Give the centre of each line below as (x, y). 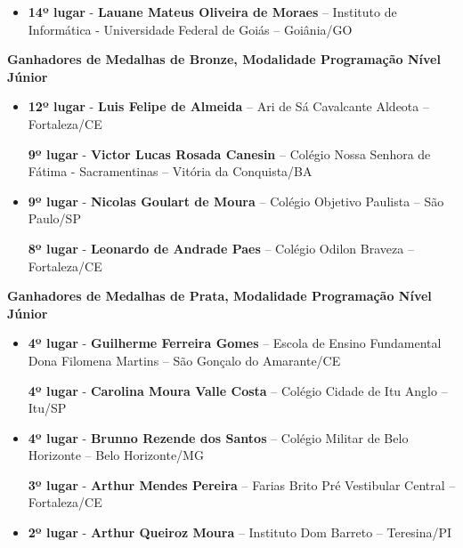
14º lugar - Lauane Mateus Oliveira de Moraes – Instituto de (212, 12)
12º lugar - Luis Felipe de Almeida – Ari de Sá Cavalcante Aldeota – (228, 106)
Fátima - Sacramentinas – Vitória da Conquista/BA (170, 171)
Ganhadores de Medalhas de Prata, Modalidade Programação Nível (219, 296)
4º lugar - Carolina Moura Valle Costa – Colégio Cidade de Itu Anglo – (238, 390)
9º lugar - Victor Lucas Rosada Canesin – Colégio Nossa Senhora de (229, 153)
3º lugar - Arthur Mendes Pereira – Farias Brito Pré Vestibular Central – (242, 484)
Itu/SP (47, 408)
